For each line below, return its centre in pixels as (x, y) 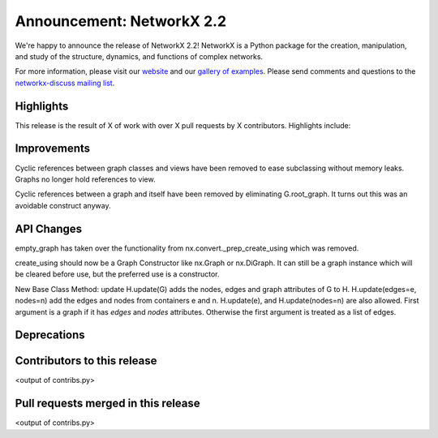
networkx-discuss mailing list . (65, 83)
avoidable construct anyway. (63, 205)
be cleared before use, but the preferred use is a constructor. (117, 274)
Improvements (53, 149)
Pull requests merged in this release (107, 404)
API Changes (49, 228)
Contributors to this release (86, 361)
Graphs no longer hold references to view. (85, 179)
